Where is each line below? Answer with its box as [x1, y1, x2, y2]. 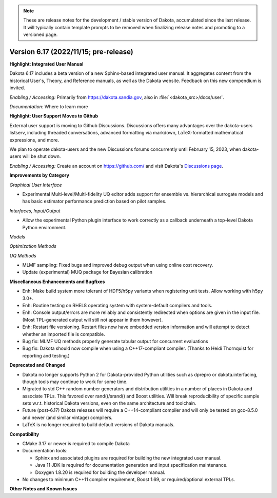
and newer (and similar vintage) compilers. [22, 414, 113, 421]
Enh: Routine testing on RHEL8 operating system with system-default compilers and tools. [22, 303, 212, 309]
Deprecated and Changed [9, 362, 66, 368]
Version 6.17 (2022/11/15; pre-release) [9, 47, 133, 56]
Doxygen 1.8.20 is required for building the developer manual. [35, 469, 165, 475]
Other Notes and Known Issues [9, 486, 77, 492]
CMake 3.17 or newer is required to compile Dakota [22, 441, 130, 447]
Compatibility [9, 431, 39, 437]
